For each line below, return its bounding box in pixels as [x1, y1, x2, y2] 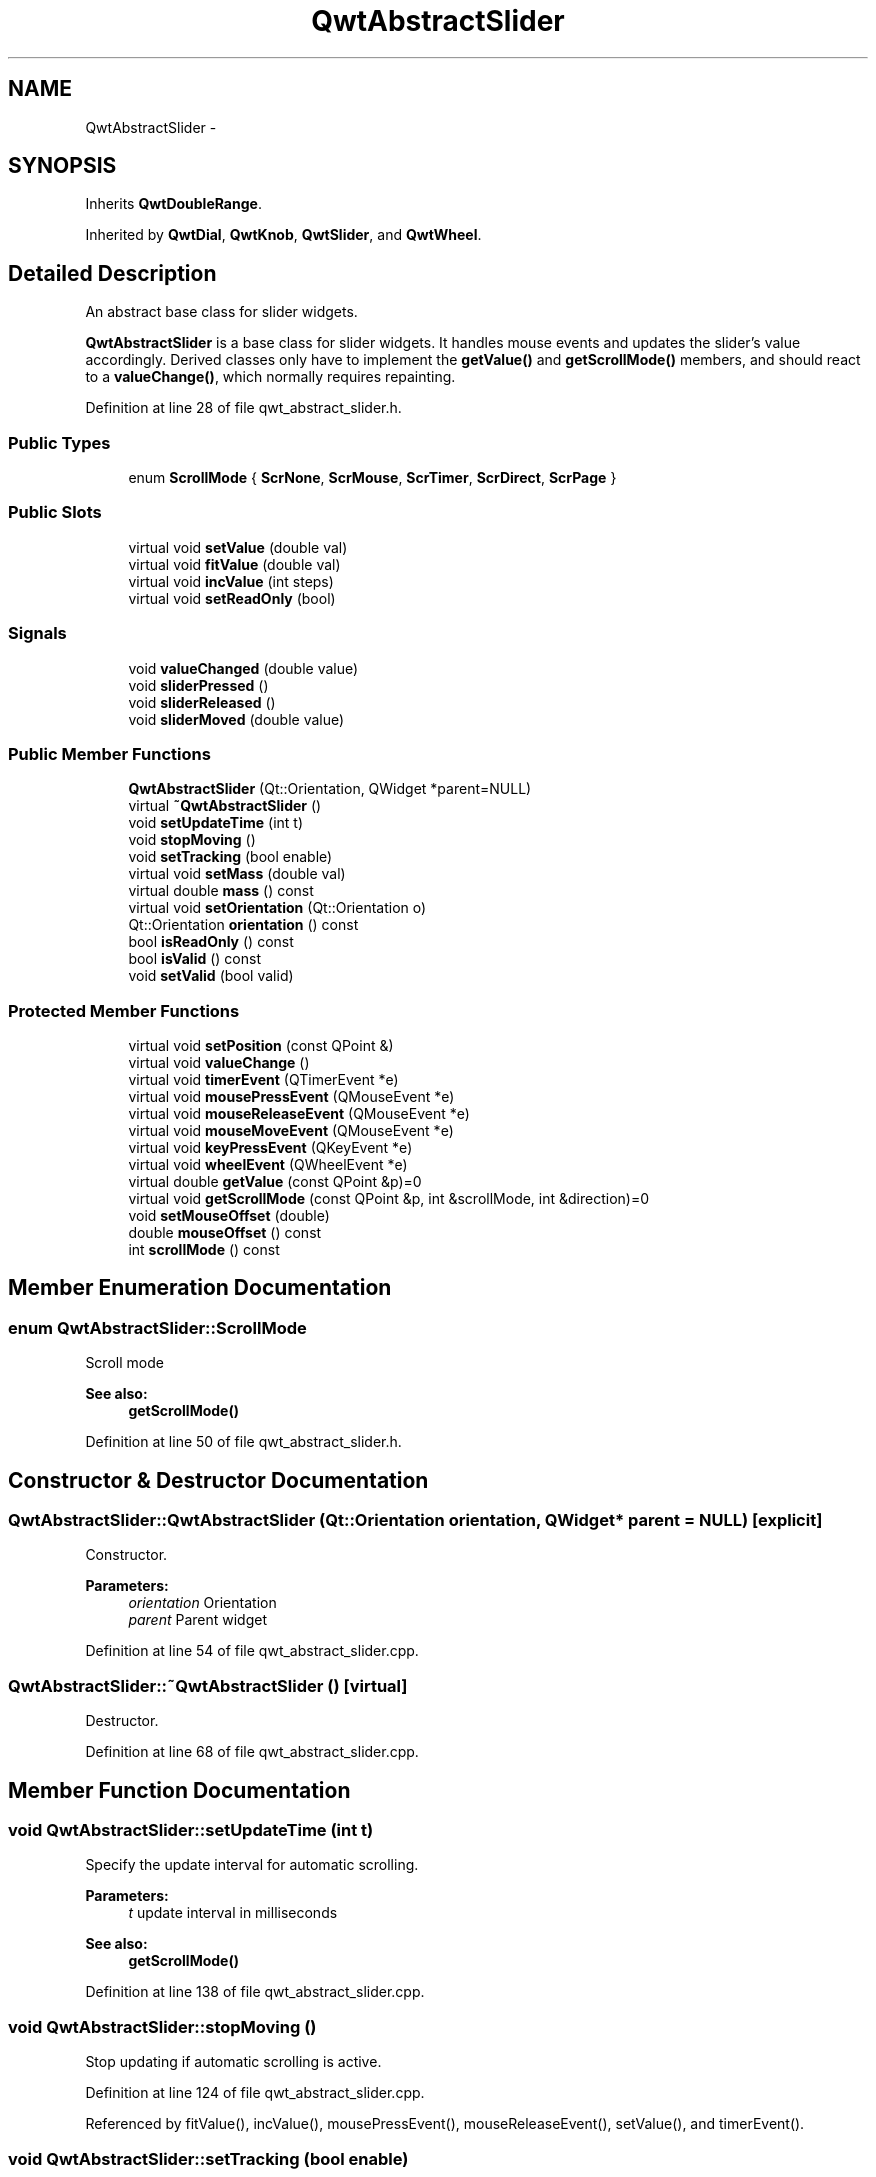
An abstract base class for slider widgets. [85, 303, 358, 321]
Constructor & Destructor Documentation [8, 1467, 429, 1493]
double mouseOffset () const [128, 1224, 322, 1242]
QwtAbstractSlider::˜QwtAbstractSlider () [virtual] [8, 1675, 408, 1696]
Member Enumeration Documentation [8, 1275, 392, 1301]
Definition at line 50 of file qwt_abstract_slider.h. [85, 1433, 402, 1451]
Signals [8, 623, 67, 644]
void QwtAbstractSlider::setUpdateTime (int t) [8, 1820, 374, 1841]
